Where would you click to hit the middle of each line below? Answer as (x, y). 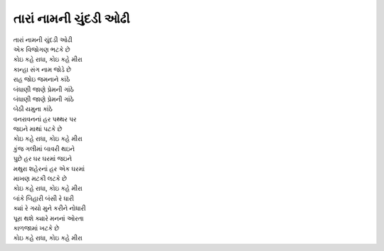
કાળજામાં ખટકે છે (36, 228)
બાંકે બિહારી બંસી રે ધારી (44, 198)
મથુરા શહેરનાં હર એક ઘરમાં (49, 168)
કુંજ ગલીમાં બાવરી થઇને (44, 148)
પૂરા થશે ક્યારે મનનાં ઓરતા (49, 218)
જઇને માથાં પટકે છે (38, 129)
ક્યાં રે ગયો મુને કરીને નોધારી (50, 208)
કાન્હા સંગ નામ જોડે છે (42, 69)
